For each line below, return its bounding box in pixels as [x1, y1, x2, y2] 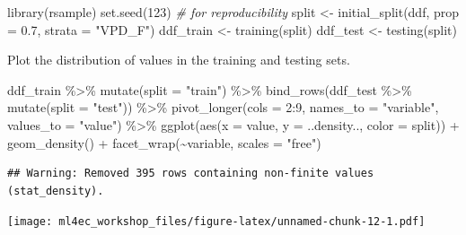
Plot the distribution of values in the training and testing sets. [7, 50, 350, 69]
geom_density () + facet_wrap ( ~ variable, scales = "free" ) [7, 133, 321, 152]
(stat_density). [7, 184, 104, 197]
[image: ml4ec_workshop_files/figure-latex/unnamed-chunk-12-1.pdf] [7, 215, 426, 229]
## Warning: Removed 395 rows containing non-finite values [7, 167, 374, 180]
